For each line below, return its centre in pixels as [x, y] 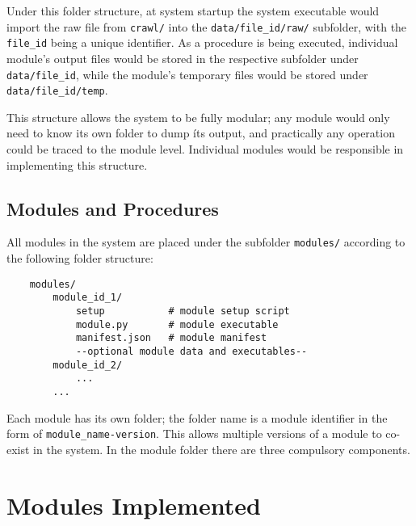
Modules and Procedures [113, 208]
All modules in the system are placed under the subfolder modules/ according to [206, 242]
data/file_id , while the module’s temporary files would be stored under [187, 74]
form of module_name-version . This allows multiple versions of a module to [194, 433]
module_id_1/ [88, 298]
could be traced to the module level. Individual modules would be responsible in [205, 149]
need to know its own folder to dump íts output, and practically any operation [201, 133]
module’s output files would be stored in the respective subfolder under [183, 58]
